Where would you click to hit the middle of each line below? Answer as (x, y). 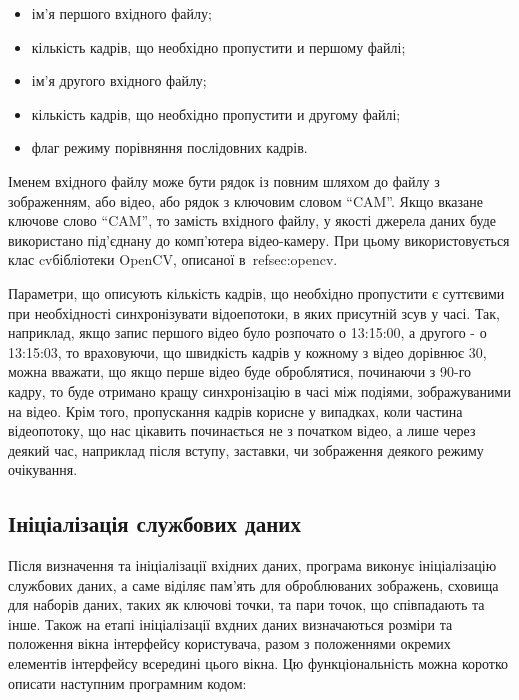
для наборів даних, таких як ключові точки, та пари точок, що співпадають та (246, 604)
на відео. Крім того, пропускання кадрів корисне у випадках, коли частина (235, 410)
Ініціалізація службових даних (154, 523)
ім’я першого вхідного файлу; (121, 13)
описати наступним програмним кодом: (127, 682)
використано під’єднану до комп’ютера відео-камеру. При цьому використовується (259, 239)
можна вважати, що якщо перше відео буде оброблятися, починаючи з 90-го (240, 371)
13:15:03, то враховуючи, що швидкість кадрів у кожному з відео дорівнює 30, (247, 351)
